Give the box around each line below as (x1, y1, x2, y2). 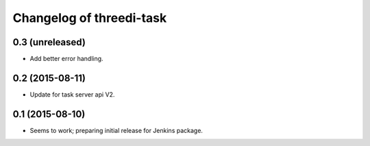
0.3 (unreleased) (12, 36, 86, 48)
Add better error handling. (29, 55, 103, 63)
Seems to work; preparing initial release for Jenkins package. (29, 126, 203, 134)
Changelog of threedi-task (12, 10, 167, 25)
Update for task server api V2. (29, 90, 115, 99)
